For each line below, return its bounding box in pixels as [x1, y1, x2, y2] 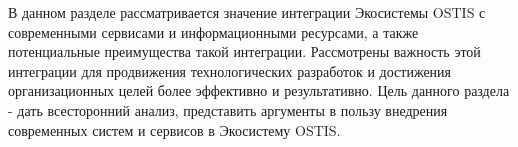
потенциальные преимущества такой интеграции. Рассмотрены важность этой [8, 41, 481, 62]
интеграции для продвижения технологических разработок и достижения [8, 60, 452, 81]
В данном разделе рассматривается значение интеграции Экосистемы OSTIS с [8, 2, 486, 22]
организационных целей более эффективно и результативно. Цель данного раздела [8, 80, 510, 101]
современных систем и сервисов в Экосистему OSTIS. [8, 119, 341, 140]
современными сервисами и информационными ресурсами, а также [8, 21, 419, 42]
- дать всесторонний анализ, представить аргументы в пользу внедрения [8, 99, 448, 120]
